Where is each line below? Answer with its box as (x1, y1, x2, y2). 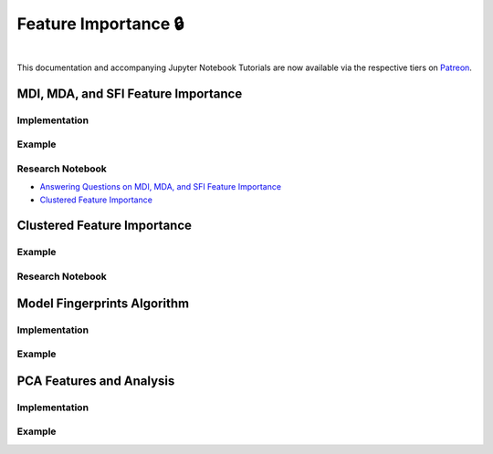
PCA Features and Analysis (16, 373, 175, 388)
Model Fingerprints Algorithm (16, 295, 190, 311)
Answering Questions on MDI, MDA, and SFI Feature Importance (39, 181, 282, 192)
